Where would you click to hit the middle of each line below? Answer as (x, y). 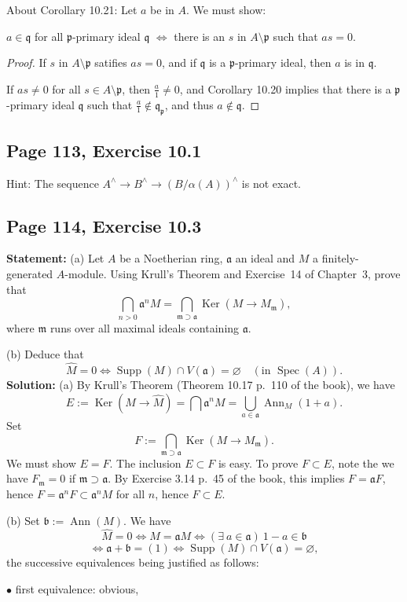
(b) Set (23, 520)
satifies (111, 62)
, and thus (189, 104)
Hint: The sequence (53, 183)
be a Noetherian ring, (171, 258)
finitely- (340, 258)
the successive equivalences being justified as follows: (133, 562)
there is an (199, 36)
